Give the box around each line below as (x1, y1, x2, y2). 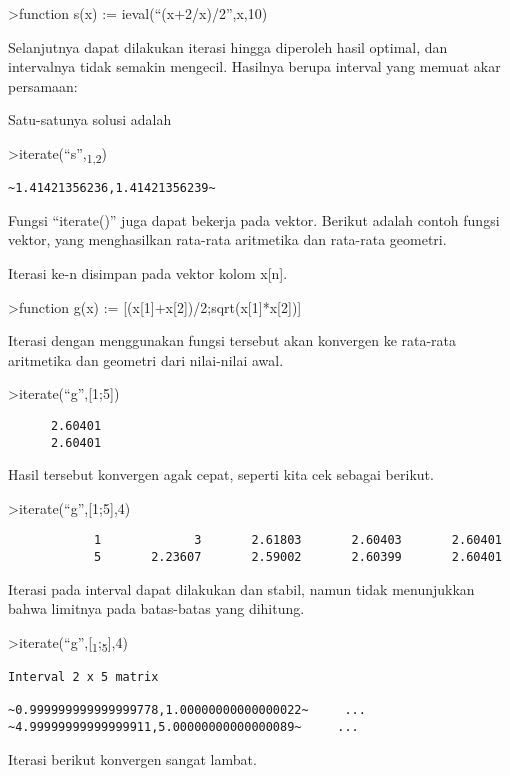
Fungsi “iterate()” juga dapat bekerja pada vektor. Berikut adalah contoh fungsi (8, 209, 500, 230)
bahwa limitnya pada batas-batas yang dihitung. (8, 598, 305, 619)
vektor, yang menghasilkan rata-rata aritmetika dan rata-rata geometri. (8, 229, 447, 250)
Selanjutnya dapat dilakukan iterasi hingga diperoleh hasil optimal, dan (8, 36, 448, 57)
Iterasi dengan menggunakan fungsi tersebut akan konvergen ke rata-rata (8, 330, 457, 351)
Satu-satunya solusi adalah (8, 109, 172, 130)
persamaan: (8, 75, 78, 96)
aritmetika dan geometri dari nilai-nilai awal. (8, 349, 284, 370)
